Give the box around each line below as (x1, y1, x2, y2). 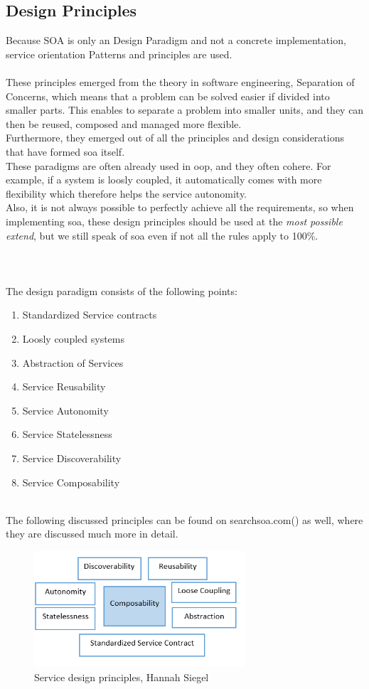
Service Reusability (22, 379, 106, 394)
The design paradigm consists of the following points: (6, 283, 237, 298)
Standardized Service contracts (22, 307, 157, 322)
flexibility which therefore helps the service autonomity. (6, 186, 247, 201)
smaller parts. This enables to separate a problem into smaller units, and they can (6, 102, 364, 117)
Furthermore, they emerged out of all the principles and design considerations (6, 130, 344, 145)
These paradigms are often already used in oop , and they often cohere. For (6, 158, 331, 173)
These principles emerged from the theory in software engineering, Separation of (6, 74, 355, 89)
